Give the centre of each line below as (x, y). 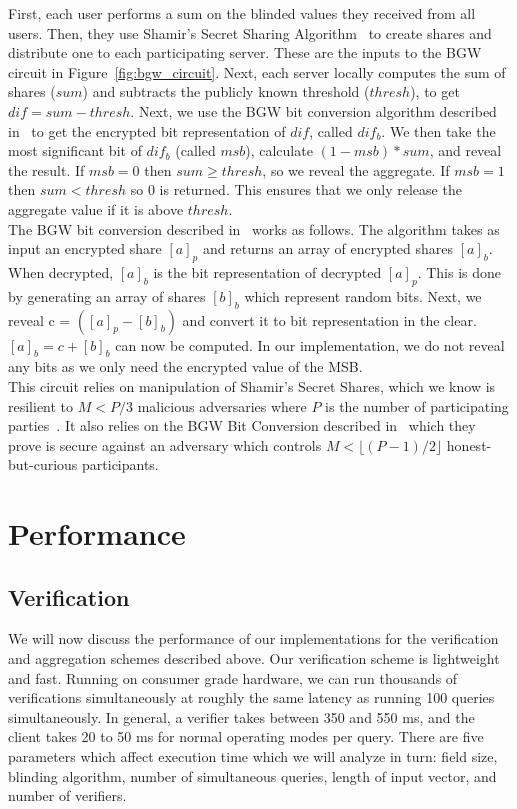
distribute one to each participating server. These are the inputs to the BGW (245, 52)
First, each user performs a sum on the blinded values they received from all (242, 13)
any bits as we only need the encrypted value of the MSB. (185, 366)
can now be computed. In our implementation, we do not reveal (310, 344)
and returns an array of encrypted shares (328, 248)
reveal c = (39, 319)
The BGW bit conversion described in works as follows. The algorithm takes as (254, 228)
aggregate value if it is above (96, 208)
